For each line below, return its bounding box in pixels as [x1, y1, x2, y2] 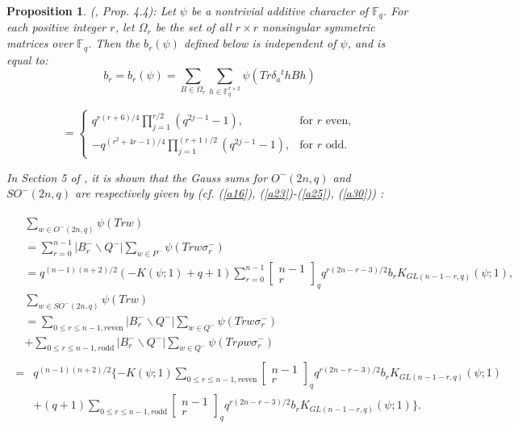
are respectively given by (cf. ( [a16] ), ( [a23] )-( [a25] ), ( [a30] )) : [75, 185, 384, 202]
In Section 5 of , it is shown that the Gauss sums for [6, 168, 268, 185]
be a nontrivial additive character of [190, 2, 369, 19]
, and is [347, 35, 386, 52]
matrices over [6, 35, 73, 52]
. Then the [88, 35, 140, 52]
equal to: [6, 51, 48, 68]
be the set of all [155, 19, 232, 35]
